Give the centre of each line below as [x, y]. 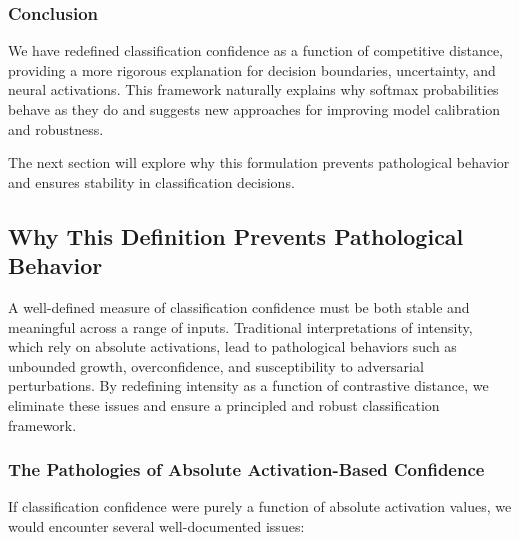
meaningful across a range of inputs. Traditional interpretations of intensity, [240, 326]
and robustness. [56, 128]
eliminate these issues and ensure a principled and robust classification [224, 404]
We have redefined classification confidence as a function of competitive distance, [255, 50]
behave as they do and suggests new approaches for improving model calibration [254, 109]
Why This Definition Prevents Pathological [236, 235]
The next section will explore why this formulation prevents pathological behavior [259, 162]
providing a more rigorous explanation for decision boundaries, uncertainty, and [252, 69]
